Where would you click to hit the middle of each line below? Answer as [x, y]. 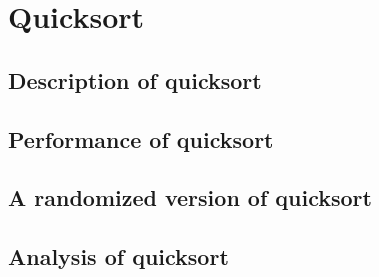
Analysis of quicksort [118, 256]
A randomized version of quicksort [190, 197]
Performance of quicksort [141, 138]
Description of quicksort [135, 79]
